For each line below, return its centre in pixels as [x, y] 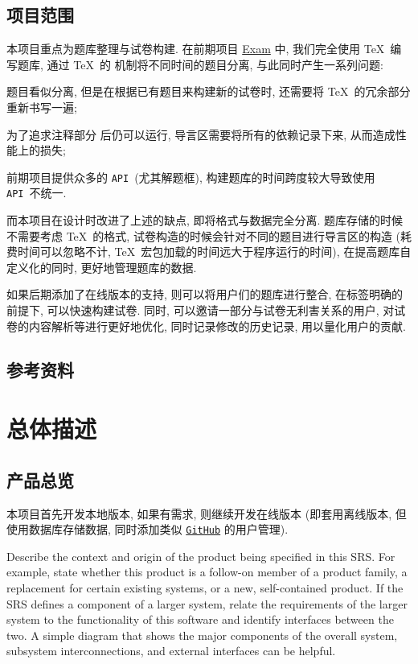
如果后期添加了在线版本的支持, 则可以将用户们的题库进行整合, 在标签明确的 [205, 294]
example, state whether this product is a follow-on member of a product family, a [207, 572]
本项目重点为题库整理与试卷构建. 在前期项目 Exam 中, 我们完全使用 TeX [196, 49]
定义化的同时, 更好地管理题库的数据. [102, 267]
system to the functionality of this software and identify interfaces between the [200, 619]
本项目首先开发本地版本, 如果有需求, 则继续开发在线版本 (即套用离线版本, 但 [207, 513]
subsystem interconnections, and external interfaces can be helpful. [171, 651]
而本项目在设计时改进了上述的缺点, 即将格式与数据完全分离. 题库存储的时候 [205, 220]
